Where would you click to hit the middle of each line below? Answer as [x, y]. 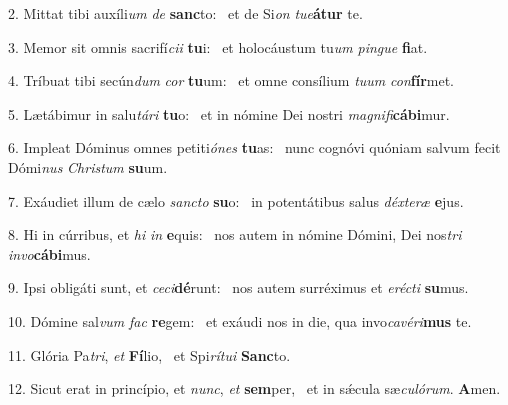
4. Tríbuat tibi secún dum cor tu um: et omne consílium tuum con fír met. [231, 80]
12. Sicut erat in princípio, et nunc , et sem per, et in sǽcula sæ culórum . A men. [254, 388]
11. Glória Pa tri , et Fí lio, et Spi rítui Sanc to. [149, 354]
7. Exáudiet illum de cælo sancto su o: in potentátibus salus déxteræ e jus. [236, 200]
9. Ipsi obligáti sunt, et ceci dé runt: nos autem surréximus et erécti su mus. [238, 287]
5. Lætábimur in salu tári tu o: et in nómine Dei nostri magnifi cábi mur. [229, 113]
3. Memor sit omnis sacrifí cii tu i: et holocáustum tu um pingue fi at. [218, 46]
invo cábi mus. [49, 253]
